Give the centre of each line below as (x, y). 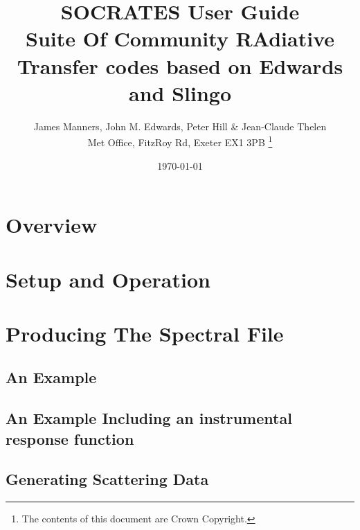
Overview (52, 225)
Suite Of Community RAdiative (180, 38)
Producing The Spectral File (145, 333)
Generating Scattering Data (107, 479)
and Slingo (180, 92)
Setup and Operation (108, 279)
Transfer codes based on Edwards (180, 65)
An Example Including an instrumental (149, 418)
